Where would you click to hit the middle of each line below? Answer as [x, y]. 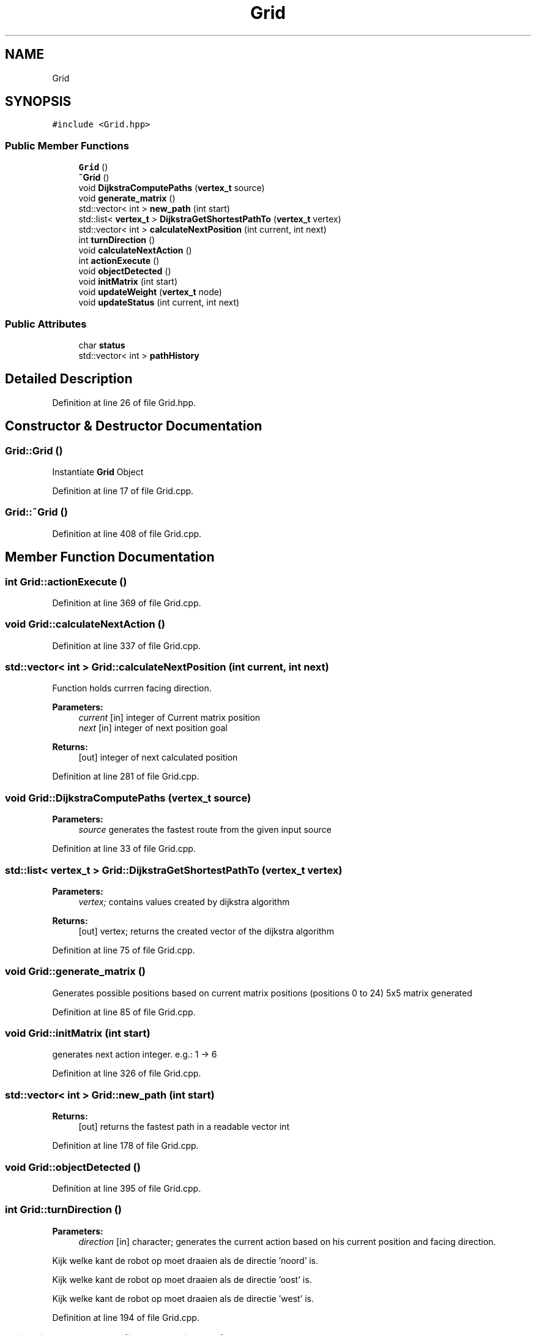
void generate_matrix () [127, 198]
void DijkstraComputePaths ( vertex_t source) [172, 188]
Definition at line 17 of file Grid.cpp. [123, 491]
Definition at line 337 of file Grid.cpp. [126, 645]
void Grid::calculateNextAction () [85, 624]
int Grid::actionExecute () [66, 581]
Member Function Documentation [110, 557]
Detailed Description [69, 379]
